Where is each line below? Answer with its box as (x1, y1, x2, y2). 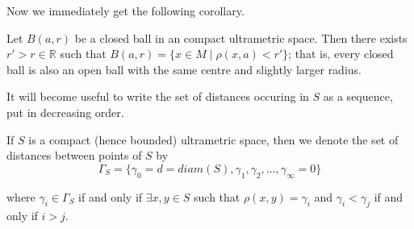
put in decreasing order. (6, 103, 124, 120)
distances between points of (6, 147, 142, 164)
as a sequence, (323, 88, 393, 105)
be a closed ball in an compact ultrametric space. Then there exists (74, 29, 408, 46)
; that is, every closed (288, 45, 394, 62)
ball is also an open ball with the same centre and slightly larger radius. (6, 60, 362, 77)
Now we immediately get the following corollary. (6, 2, 245, 19)
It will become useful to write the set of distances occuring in (6, 88, 309, 105)
